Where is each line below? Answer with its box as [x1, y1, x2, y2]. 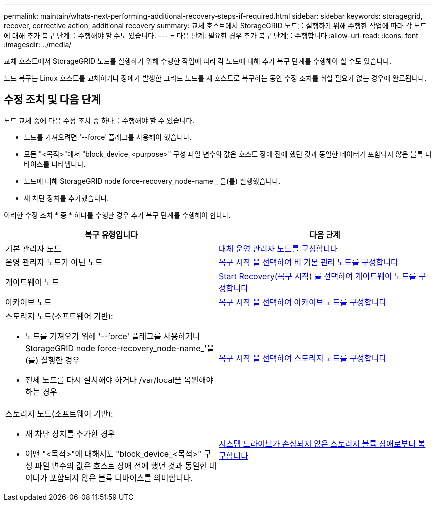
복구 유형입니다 [85, 229, 138, 240]
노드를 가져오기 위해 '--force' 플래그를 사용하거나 [25, 331, 200, 341]
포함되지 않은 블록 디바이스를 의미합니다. [49, 472, 193, 483]
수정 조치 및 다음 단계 [4, 93, 101, 106]
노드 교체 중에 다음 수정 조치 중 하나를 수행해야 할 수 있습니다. [4, 116, 195, 125]
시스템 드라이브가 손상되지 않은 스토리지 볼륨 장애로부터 [219, 438, 416, 449]
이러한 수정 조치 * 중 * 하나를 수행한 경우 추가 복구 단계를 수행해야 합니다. [4, 210, 231, 219]
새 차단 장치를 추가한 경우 [25, 428, 115, 439]
